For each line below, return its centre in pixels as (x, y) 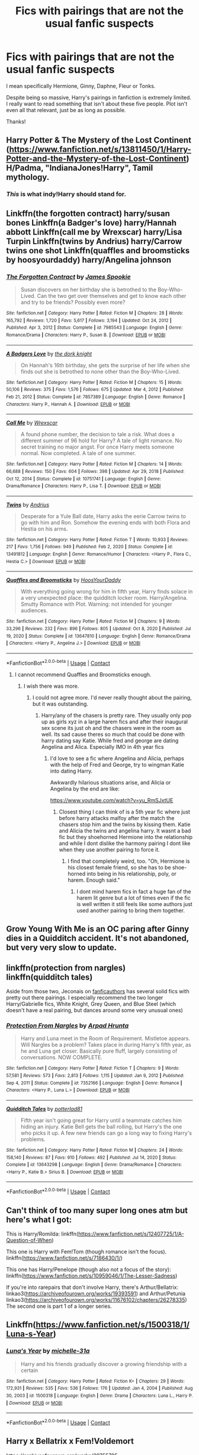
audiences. (34, 611)
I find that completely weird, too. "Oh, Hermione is (129, 861)
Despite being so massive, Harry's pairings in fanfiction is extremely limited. (99, 97)
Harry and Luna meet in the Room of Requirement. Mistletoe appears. (105, 1038)
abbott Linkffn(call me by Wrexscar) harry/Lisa (94, 232)
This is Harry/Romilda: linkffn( (42, 1234)
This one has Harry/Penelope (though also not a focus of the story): (89, 1269)
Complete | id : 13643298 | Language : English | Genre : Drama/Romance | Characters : (94, 1165)
